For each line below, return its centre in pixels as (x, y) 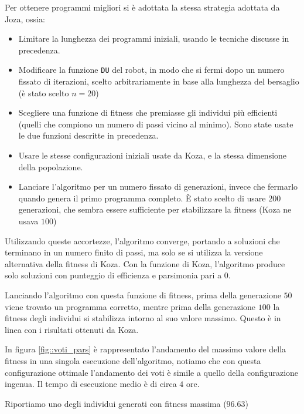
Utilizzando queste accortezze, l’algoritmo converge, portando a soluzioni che (142, 240)
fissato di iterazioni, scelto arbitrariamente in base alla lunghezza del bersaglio (159, 81)
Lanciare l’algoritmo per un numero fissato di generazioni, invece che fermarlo (158, 186)
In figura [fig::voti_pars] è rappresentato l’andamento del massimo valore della (146, 349)
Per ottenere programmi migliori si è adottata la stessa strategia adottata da (142, 7)
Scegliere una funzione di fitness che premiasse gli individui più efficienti (148, 112)
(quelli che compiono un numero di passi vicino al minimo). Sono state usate (156, 124)
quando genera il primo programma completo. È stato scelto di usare (142, 198)
